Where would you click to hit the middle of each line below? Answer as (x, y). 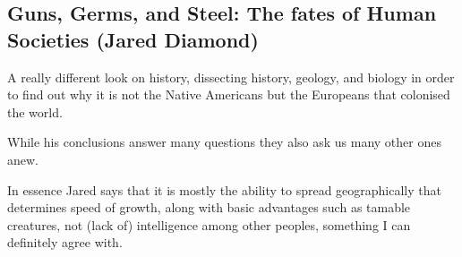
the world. (35, 111)
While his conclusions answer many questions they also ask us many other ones (224, 142)
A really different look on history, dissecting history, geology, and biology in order (231, 77)
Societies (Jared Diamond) (133, 39)
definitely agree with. (65, 242)
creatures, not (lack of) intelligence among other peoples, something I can (209, 224)
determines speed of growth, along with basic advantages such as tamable (209, 207)
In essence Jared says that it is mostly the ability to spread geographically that (224, 189)
